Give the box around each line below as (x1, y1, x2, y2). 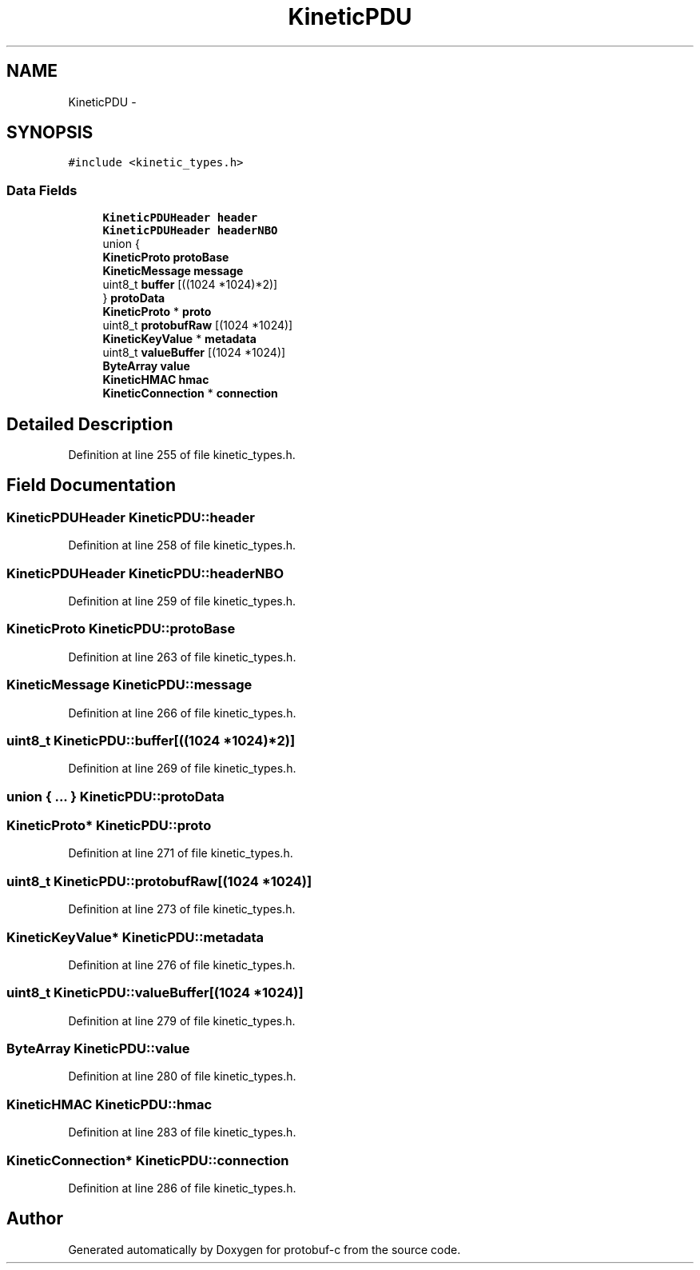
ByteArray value (102, 359, 190, 373)
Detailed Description (6, 413, 173, 434)
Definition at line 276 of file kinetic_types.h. (68, 957, 296, 972)
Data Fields (6, 182, 78, 198)
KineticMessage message (102, 264, 244, 278)
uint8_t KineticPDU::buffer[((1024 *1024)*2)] (6, 732, 296, 749)
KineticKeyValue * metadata (102, 332, 257, 346)
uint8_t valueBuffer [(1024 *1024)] (102, 345, 286, 360)
